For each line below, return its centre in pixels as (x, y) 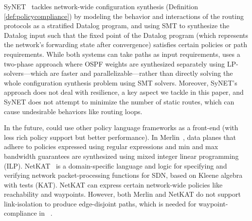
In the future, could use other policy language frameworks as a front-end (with (121, 127)
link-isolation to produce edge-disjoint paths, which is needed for (100, 203)
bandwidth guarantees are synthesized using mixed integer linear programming (121, 156)
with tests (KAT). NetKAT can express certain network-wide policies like (113, 184)
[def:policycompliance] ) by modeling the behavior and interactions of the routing (124, 16)
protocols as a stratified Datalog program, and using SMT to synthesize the (117, 25)
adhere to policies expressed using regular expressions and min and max (111, 146)
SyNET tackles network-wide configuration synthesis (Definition (101, 6)
